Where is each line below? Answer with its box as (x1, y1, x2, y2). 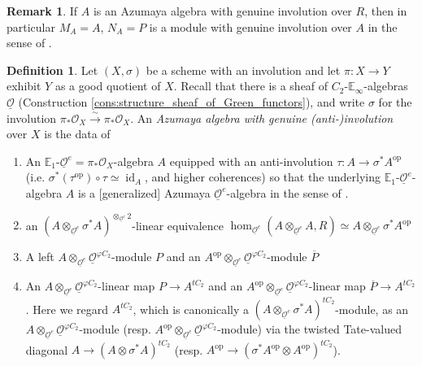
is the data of (44, 125, 111, 142)
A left (25, 248, 54, 265)
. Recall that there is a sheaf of (173, 77, 328, 94)
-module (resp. (79, 320, 151, 338)
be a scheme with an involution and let (146, 61, 341, 78)
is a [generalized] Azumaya (78, 184, 211, 201)
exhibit (7, 77, 41, 94)
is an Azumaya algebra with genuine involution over (93, 2, 352, 19)
